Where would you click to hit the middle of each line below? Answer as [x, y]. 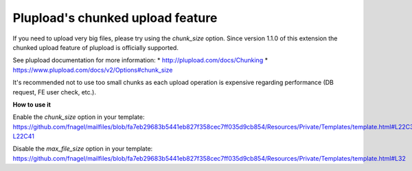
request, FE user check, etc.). [54, 92]
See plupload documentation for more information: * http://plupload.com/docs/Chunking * [140, 60]
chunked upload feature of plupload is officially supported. [95, 47]
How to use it [32, 104]
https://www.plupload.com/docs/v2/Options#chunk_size [93, 70]
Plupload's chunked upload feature [115, 18]
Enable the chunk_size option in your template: [79, 117]
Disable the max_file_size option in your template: [83, 149]
